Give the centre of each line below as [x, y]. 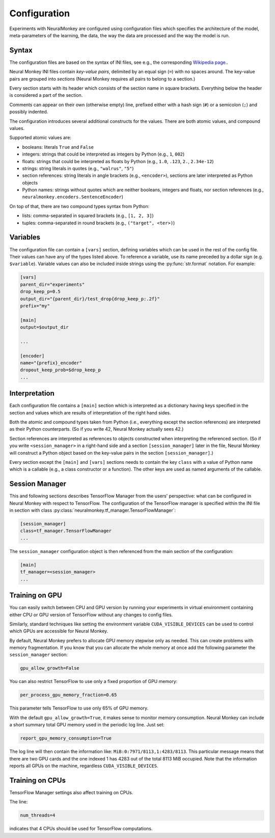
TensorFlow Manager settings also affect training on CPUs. [71, 792]
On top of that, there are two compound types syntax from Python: [79, 206]
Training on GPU [36, 596]
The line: [19, 802]
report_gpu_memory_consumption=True [66, 738]
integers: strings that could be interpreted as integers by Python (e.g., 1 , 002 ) [103, 154]
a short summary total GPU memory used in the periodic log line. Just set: [87, 725]
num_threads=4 [38, 815]
